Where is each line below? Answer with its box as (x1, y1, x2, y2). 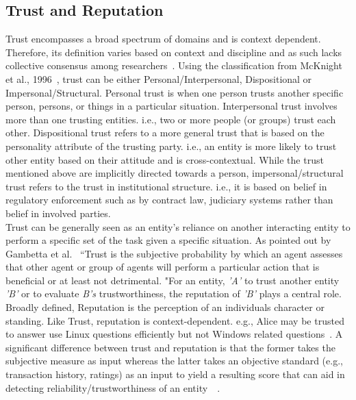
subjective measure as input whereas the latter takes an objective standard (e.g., (5, 353, 343, 368)
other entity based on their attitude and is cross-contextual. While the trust (5, 152, 324, 166)
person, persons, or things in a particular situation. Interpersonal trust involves (5, 99, 338, 113)
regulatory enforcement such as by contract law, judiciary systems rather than (5, 192, 333, 207)
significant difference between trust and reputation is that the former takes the (5, 340, 335, 354)
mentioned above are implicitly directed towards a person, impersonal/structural (5, 166, 344, 180)
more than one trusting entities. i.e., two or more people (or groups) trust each (5, 112, 336, 126)
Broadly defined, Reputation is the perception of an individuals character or (5, 300, 325, 314)
